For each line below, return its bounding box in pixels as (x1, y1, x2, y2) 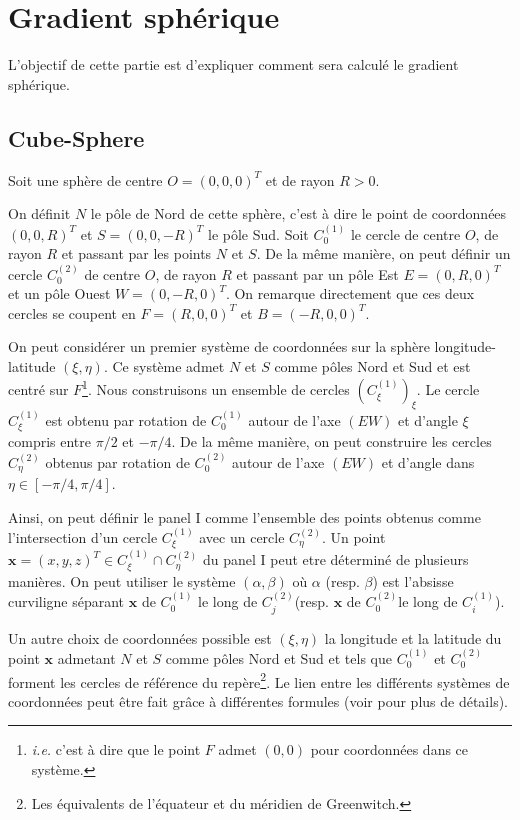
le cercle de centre (350, 223, 461, 244)
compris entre (8, 431, 91, 452)
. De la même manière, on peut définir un (256, 243, 511, 264)
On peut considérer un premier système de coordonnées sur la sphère (8, 336, 430, 357)
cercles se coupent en (8, 302, 136, 323)
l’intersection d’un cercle (8, 527, 158, 548)
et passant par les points (61, 243, 212, 264)
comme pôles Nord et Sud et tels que (165, 647, 392, 668)
